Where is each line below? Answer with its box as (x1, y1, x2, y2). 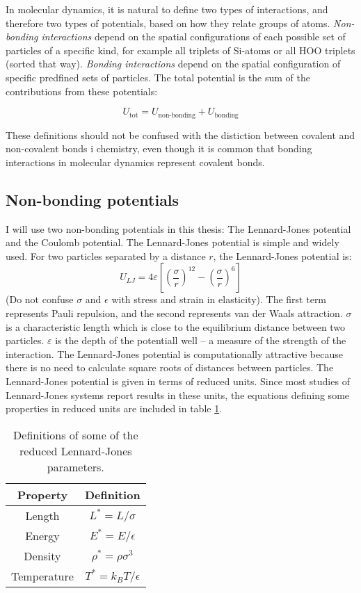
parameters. (47, 458, 104, 475)
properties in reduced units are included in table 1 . (6, 401, 223, 416)
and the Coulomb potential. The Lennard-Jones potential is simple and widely (6, 235, 339, 250)
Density (24, 547, 61, 564)
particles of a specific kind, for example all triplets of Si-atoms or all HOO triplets (6, 42, 355, 57)
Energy (25, 527, 60, 544)
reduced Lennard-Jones (19, 442, 132, 459)
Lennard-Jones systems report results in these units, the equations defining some (6, 387, 350, 402)
